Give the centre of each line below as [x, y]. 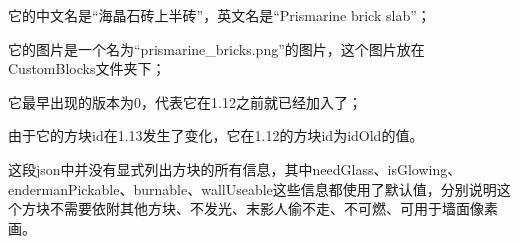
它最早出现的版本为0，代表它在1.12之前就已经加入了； [185, 101]
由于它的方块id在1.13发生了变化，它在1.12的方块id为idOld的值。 [216, 135]
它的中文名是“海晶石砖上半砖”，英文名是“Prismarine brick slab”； [219, 15]
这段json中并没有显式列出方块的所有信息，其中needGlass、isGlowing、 [235, 168]
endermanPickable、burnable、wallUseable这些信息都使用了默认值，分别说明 [252, 188]
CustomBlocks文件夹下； [87, 68]
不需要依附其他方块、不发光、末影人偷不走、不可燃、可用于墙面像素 [273, 208]
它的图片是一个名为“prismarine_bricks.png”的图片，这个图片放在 [216, 48]
